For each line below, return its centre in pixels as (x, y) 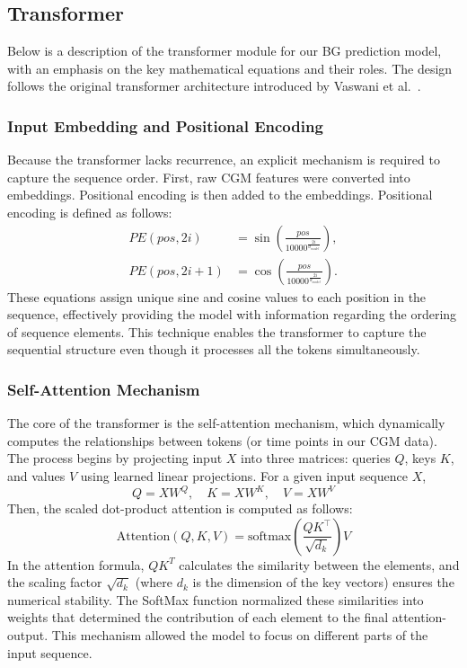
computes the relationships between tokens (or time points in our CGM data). (222, 440)
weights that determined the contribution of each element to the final (198, 617)
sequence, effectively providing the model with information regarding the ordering (232, 314)
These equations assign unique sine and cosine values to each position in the (217, 296)
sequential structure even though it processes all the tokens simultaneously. (214, 349)
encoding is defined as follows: (90, 212)
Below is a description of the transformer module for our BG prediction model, (225, 51)
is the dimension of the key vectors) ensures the (323, 582)
